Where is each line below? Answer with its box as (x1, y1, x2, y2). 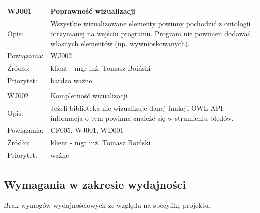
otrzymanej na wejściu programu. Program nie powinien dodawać (50, 28, 251, 38)
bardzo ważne (50, 75, 92, 86)
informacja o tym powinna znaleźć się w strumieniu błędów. (50, 112, 234, 123)
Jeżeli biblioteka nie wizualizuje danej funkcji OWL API (50, 103, 223, 113)
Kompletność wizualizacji (50, 90, 128, 101)
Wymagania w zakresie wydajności (4, 176, 186, 192)
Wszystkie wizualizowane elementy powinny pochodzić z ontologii (50, 18, 251, 29)
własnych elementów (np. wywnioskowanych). (50, 38, 190, 48)
